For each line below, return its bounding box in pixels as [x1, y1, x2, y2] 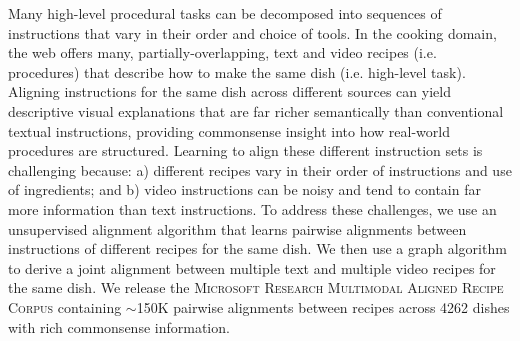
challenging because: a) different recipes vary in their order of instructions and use [8, 159, 512, 180]
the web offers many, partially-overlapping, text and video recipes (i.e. [8, 42, 437, 63]
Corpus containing [8, 296, 122, 317]
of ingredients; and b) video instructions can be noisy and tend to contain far [8, 179, 481, 200]
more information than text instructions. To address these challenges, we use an [8, 198, 497, 219]
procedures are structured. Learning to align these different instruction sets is [8, 140, 483, 161]
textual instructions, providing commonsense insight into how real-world [8, 120, 450, 141]
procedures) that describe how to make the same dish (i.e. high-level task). [8, 61, 466, 82]
